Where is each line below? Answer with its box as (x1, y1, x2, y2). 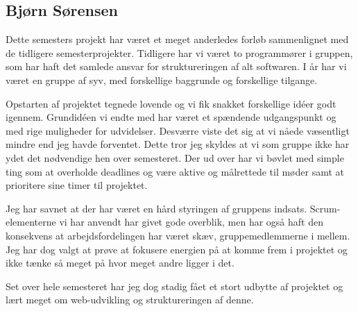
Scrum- (309, 201, 341, 215)
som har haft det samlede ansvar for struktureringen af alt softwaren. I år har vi (6, 59, 347, 74)
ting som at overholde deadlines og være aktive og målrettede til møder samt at (6, 164, 344, 178)
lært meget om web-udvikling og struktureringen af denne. (6, 292, 254, 307)
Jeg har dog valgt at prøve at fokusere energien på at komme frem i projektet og (6, 242, 348, 256)
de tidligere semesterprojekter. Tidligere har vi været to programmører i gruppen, (6, 45, 353, 60)
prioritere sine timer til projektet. (6, 178, 148, 192)
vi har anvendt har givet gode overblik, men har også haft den (59, 215, 323, 229)
